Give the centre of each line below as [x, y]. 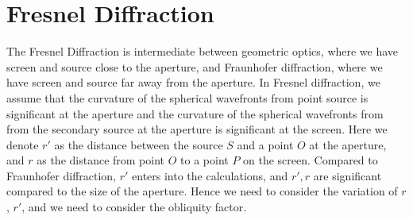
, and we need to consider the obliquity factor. [134, 207]
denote [23, 144]
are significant [347, 175]
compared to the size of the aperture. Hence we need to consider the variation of [202, 191]
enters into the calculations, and [210, 175]
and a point [265, 144]
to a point [205, 160]
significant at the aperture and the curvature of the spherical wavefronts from [195, 113]
